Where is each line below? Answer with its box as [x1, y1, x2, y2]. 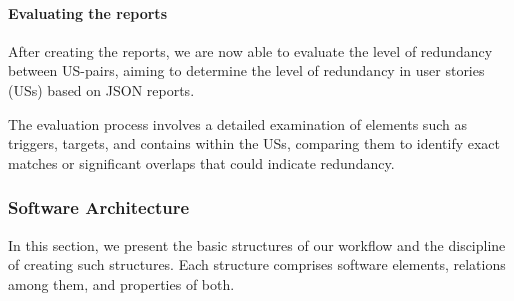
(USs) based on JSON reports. [8, 79, 195, 100]
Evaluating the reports [8, 2, 167, 23]
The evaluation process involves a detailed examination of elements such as [8, 113, 467, 134]
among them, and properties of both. [8, 273, 235, 294]
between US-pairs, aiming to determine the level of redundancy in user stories [8, 60, 485, 81]
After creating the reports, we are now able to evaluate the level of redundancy [8, 40, 493, 61]
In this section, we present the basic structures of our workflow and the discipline [8, 234, 506, 255]
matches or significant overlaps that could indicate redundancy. [8, 152, 395, 173]
